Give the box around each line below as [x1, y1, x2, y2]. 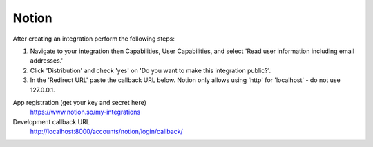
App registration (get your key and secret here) [12, 98, 146, 106]
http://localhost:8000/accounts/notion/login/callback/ [30, 128, 183, 136]
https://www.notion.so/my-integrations [30, 108, 141, 117]
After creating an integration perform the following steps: [12, 35, 175, 43]
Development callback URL [12, 117, 90, 126]
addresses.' [30, 57, 64, 65]
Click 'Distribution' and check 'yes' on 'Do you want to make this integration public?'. [30, 66, 271, 75]
